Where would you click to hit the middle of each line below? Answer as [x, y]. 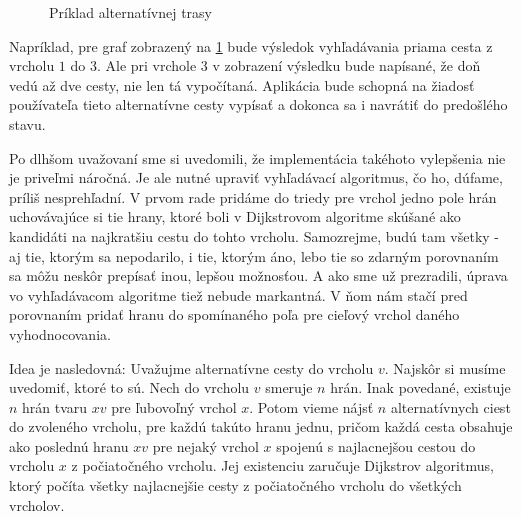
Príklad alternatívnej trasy [130, 12]
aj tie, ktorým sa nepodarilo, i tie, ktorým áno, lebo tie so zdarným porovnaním [254, 255]
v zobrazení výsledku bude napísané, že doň [346, 65]
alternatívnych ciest [450, 406]
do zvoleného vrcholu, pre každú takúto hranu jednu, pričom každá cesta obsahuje [261, 426]
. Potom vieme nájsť [311, 406]
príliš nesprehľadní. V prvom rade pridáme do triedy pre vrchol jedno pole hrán [253, 196]
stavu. [27, 123]
